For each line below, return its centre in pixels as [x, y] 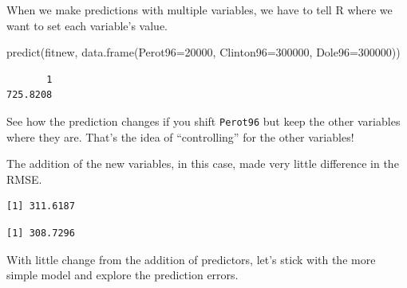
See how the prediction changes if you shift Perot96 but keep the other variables [203, 121]
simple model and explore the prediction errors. [122, 275]
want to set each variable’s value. [87, 25]
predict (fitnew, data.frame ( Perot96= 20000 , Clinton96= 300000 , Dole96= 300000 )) [203, 52]
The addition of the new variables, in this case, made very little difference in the [203, 163]
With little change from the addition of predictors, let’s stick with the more [191, 259]
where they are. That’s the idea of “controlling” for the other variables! [180, 136]
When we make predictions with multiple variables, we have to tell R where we [200, 10]
